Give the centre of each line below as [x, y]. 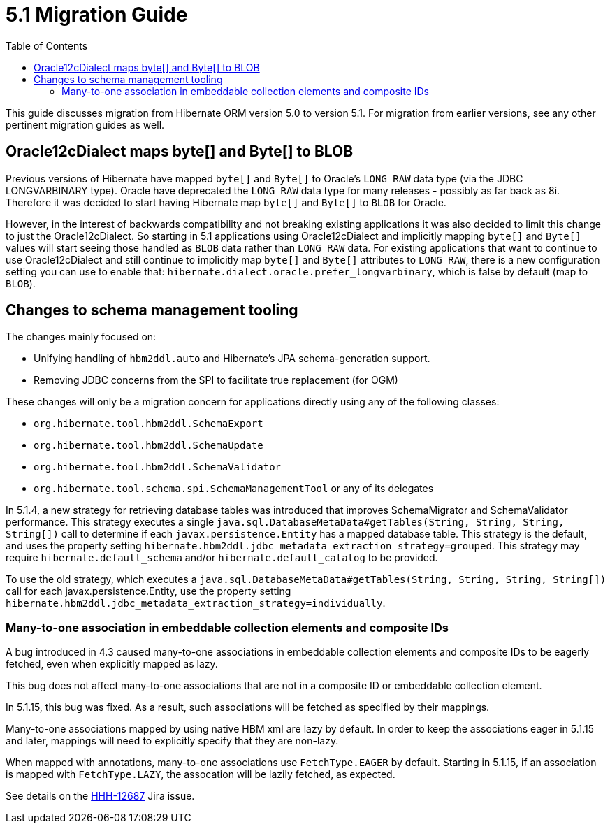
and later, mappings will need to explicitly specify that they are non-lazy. [172, 741]
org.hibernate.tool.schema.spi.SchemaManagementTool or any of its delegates [234, 489]
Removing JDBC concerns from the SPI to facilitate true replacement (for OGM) [216, 380]
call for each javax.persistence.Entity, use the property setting [148, 591]
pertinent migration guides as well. [85, 124]
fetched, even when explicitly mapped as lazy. [112, 664]
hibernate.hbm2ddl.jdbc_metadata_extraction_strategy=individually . [196, 603]
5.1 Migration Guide [97, 15]
